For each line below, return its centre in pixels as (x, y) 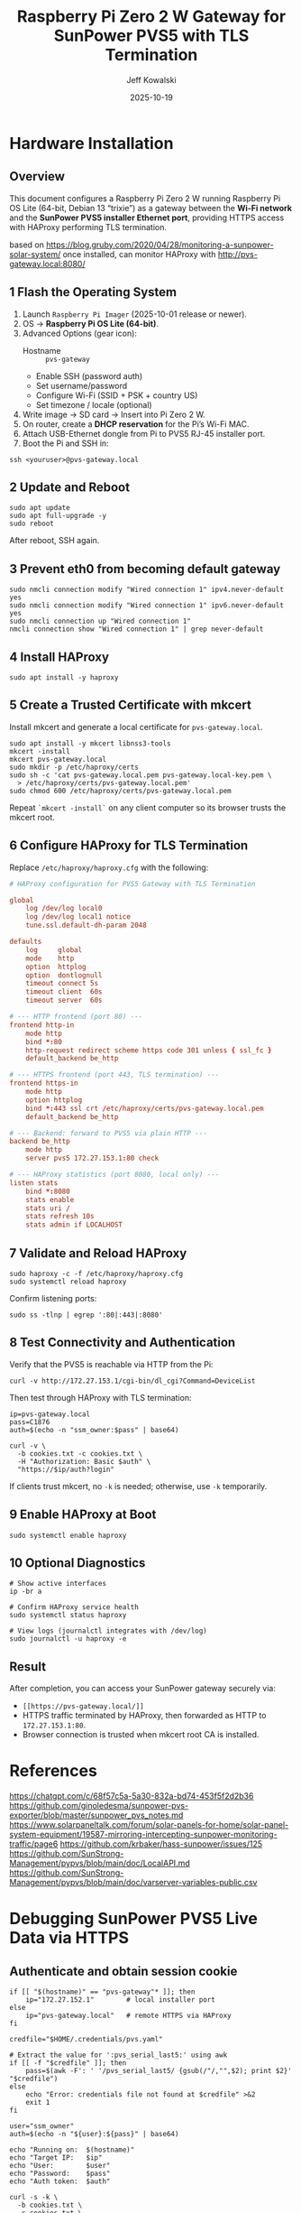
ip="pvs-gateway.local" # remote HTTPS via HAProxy (128, 2016)
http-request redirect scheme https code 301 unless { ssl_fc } (149, 1050)
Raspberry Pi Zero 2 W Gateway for (151, 17)
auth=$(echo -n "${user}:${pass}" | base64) (94, 2134)
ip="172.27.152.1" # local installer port (121, 2000)
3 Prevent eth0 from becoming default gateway (145, 569)
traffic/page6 (34, 1844)
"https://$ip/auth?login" (66, 1469)
